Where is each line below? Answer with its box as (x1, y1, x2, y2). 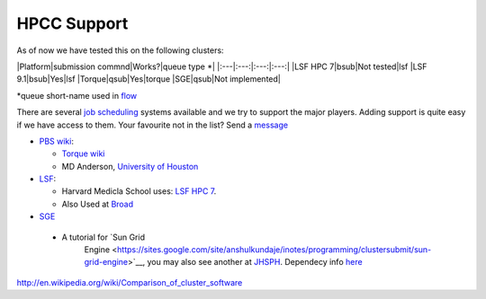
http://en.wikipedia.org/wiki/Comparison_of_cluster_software (16, 277, 243, 287)
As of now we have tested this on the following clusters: (16, 45, 224, 56)
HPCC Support (16, 13, 129, 33)
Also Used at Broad (61, 198, 134, 209)
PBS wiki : (39, 136, 74, 146)
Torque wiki (61, 148, 105, 159)
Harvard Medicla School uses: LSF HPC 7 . (61, 186, 217, 197)
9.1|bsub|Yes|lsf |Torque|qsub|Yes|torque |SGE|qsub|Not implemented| (16, 74, 281, 84)
